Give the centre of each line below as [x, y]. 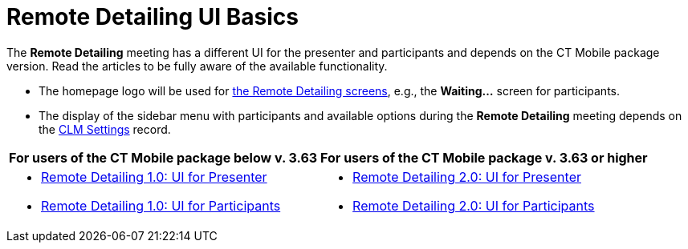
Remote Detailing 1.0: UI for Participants [161, 205]
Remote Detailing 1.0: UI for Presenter [154, 177]
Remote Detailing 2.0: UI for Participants [474, 205]
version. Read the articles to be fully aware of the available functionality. [197, 66]
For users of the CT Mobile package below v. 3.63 [163, 157]
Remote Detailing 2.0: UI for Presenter [467, 177]
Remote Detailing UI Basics [153, 17]
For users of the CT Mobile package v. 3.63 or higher [484, 157]
